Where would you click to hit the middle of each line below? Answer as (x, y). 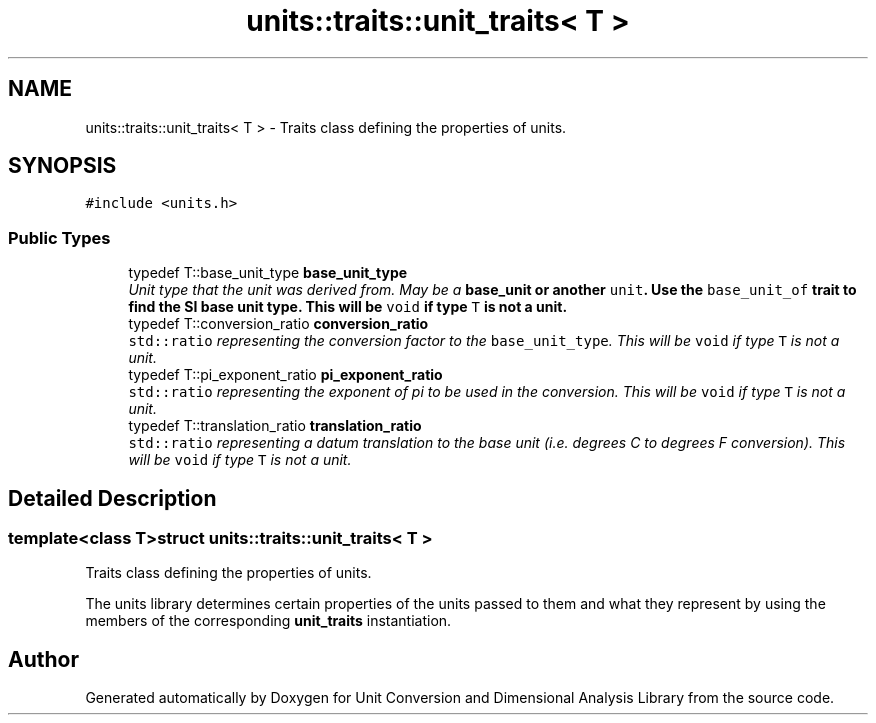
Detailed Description (112, 498)
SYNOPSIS (62, 166)
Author (43, 659)
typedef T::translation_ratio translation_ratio (275, 426)
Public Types (59, 237)
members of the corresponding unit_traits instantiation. (268, 621)
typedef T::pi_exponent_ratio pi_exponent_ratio (285, 375)
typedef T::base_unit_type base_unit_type (268, 273)
